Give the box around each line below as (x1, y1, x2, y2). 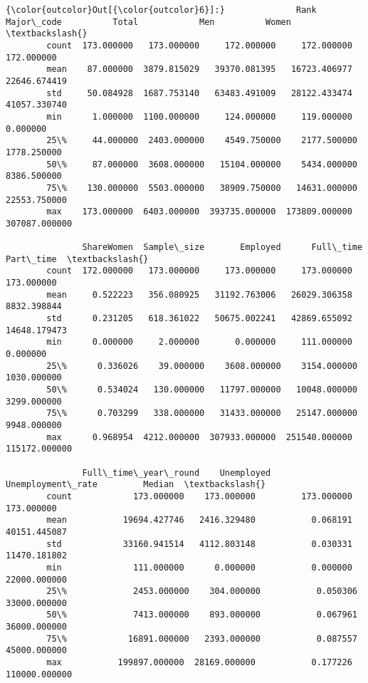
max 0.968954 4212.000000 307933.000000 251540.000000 (46, 432, 352, 442)
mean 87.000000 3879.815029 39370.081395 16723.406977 (46, 64, 352, 75)
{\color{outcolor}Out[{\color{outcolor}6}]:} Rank (6, 5, 317, 15)
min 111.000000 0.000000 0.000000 (46, 562, 352, 573)
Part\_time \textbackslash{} (6, 254, 149, 264)
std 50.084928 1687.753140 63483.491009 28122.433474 (46, 88, 352, 98)
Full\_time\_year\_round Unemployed (82, 467, 271, 478)
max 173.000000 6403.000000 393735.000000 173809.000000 (46, 207, 352, 217)
